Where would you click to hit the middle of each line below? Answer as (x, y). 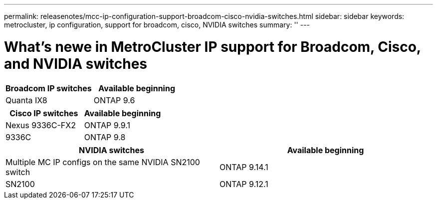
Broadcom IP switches (49, 88)
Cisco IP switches (44, 113)
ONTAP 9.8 (105, 137)
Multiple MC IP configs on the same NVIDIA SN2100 (103, 162)
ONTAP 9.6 (114, 100)
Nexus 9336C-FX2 (41, 125)
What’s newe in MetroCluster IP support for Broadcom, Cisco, (213, 47)
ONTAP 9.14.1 (244, 167)
